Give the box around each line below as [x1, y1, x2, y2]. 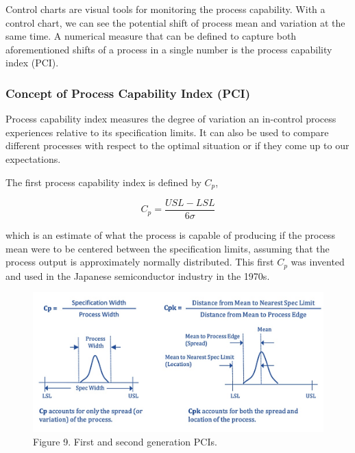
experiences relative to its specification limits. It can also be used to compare [5, 125, 329, 139]
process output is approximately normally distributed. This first [5, 255, 274, 269]
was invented [291, 255, 345, 269]
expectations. [5, 151, 61, 166]
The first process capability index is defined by [5, 174, 201, 189]
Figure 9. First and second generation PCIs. [33, 434, 217, 448]
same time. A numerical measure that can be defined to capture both [5, 29, 297, 43]
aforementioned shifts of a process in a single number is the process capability [5, 42, 332, 56]
